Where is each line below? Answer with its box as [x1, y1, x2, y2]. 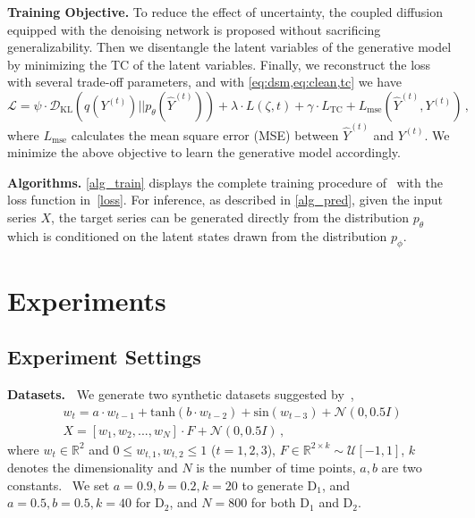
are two [381, 458, 422, 477]
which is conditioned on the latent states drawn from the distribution [7, 226, 387, 245]
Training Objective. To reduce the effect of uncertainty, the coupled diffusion [7, 3, 444, 21]
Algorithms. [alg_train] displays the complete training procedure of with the [7, 172, 443, 191]
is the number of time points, [196, 458, 356, 477]
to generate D [242, 475, 318, 494]
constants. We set [7, 475, 110, 494]
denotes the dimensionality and [7, 458, 178, 477]
